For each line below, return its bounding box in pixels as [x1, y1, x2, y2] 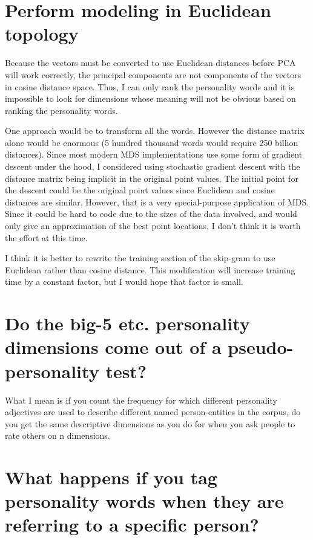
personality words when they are [5, 488, 284, 513]
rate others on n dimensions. [5, 429, 110, 442]
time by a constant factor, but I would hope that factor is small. [5, 275, 243, 288]
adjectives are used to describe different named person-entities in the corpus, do [5, 405, 301, 418]
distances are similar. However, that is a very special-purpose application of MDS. [5, 195, 309, 208]
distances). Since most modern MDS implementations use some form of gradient [5, 148, 303, 161]
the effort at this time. [5, 231, 88, 244]
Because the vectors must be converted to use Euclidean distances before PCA [5, 56, 296, 69]
